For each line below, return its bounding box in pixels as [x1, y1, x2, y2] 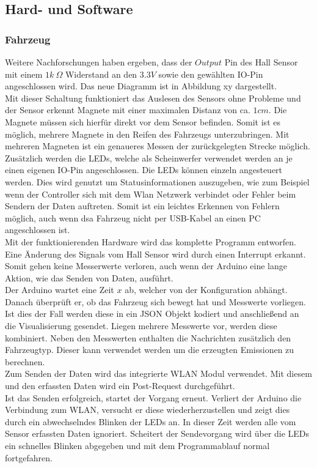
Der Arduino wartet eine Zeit [5, 283, 114, 296]
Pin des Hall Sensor [224, 56, 298, 68]
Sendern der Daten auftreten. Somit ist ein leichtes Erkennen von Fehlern [5, 199, 280, 212]
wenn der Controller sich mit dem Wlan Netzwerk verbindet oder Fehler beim [5, 187, 296, 200]
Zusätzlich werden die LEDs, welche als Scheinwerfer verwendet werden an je [5, 151, 293, 164]
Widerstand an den [65, 67, 137, 80]
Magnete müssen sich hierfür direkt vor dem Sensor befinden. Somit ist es [5, 115, 280, 128]
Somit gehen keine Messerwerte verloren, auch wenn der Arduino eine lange [5, 259, 287, 272]
